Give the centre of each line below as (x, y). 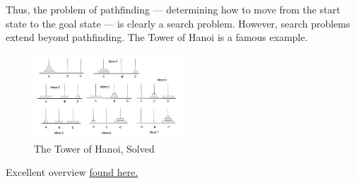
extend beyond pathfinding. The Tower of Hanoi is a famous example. (157, 37)
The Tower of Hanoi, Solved (94, 148)
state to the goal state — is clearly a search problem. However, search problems (178, 23)
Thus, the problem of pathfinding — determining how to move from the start (173, 9)
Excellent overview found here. (72, 172)
